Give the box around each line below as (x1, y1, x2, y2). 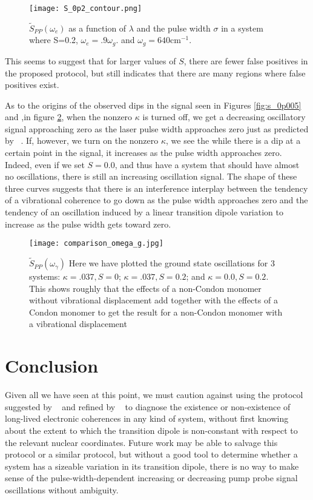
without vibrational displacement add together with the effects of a (29, 294, 278, 306)
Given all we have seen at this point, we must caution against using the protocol (5, 388, 303, 401)
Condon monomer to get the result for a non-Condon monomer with (29, 305, 283, 318)
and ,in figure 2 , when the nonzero (5, 110, 133, 123)
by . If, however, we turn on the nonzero (5, 134, 159, 147)
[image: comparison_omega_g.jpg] (29, 239, 163, 248)
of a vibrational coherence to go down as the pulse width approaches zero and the (5, 194, 308, 206)
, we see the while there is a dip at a (166, 134, 301, 147)
